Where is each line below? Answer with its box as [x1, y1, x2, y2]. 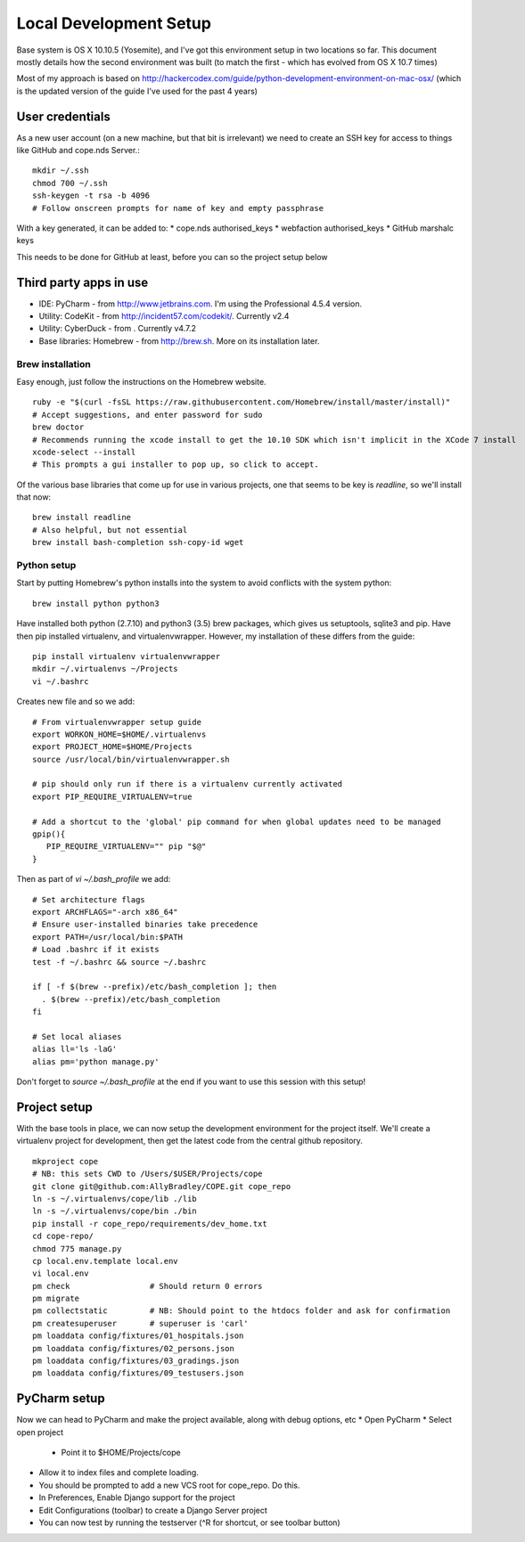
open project [16, 1426, 64, 1438]
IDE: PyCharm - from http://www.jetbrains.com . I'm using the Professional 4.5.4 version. [38, 298, 363, 309]
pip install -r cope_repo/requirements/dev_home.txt [32, 1219, 267, 1228]
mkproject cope [32, 1156, 99, 1166]
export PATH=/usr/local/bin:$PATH [32, 932, 183, 942]
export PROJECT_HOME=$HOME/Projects [32, 742, 193, 752]
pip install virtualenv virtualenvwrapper [32, 651, 221, 661]
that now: [16, 492, 52, 502]
